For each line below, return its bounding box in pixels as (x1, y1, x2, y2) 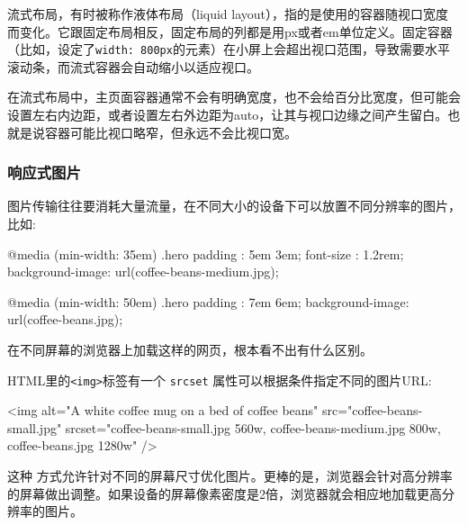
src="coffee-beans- (321, 401, 423, 420)
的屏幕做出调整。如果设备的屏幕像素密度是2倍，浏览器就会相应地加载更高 (7, 484, 442, 502)
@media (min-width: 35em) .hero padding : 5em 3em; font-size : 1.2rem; (7, 244, 404, 263)
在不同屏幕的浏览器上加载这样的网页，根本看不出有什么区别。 (7, 340, 373, 358)
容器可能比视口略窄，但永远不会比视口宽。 (44, 122, 297, 141)
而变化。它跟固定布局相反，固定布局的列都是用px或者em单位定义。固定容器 (7, 22, 453, 41)
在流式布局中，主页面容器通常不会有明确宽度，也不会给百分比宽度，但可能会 (7, 87, 461, 106)
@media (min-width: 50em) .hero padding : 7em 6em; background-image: (7, 292, 409, 311)
